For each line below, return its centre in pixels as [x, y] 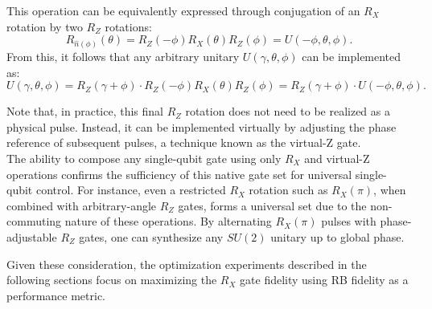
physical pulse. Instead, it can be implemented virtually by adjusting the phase [202, 126]
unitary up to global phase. [337, 236]
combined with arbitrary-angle [82, 205]
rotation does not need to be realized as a [288, 111]
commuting [34, 221]
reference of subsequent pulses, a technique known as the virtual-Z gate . [184, 142]
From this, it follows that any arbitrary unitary [123, 56]
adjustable [32, 236]
